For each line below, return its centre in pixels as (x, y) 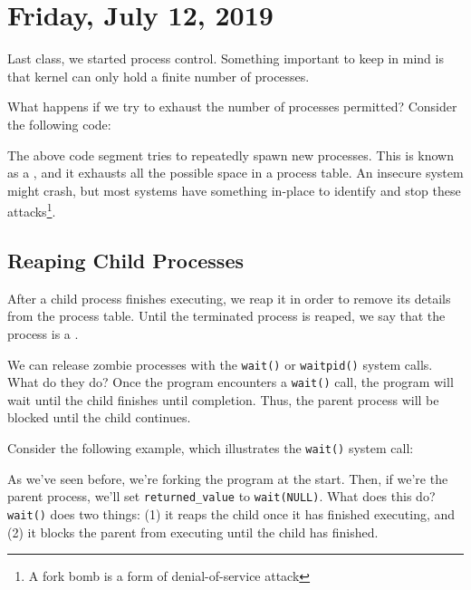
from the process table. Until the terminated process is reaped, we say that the (226, 316)
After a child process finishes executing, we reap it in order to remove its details (229, 298)
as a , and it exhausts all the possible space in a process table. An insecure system (235, 173)
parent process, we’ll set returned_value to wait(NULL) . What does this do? (221, 496)
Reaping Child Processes (125, 260)
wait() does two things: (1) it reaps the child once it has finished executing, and (231, 513)
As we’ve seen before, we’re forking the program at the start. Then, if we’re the (228, 478)
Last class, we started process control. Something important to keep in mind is (226, 58)
